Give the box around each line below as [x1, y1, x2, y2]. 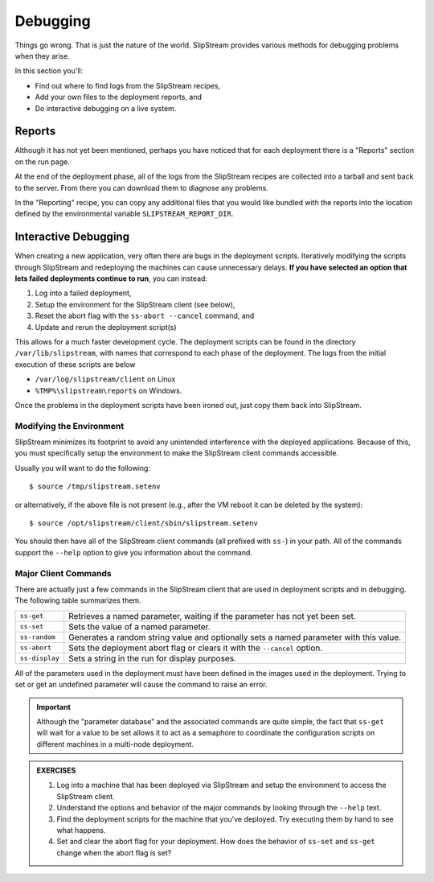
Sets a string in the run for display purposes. [68, 653, 237, 664]
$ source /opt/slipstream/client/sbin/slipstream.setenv [29, 519, 259, 528]
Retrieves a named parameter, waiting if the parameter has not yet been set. [68, 610, 357, 621]
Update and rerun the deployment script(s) [35, 322, 177, 332]
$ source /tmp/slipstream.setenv [29, 482, 161, 491]
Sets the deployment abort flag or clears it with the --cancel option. [68, 642, 323, 653]
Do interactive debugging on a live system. [35, 103, 177, 113]
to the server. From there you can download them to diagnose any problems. [14, 183, 268, 192]
